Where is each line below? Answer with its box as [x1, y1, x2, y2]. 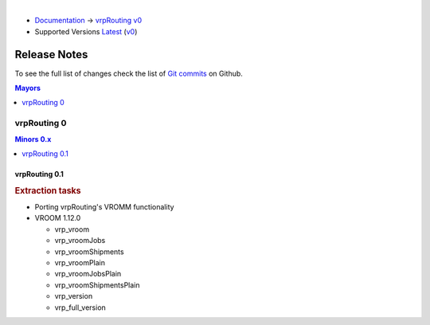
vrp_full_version [54, 303, 107, 312]
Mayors [14, 84, 41, 93]
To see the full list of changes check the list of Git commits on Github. [14, 69, 243, 78]
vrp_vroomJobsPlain [54, 269, 122, 279]
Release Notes [14, 48, 88, 61]
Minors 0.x [14, 134, 52, 143]
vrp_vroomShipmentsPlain [54, 280, 140, 290]
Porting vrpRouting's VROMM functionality [34, 202, 174, 212]
